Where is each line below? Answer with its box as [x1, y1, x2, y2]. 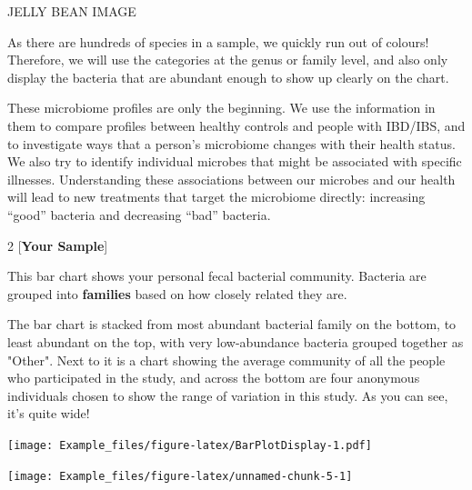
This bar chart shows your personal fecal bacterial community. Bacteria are [7, 266, 427, 285]
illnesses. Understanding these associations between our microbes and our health [7, 169, 456, 188]
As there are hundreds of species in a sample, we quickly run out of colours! [7, 32, 429, 51]
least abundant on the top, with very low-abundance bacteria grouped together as [7, 332, 464, 351]
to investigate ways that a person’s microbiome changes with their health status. [7, 134, 456, 153]
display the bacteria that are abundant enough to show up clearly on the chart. [7, 67, 449, 86]
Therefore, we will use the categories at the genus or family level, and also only [7, 50, 448, 69]
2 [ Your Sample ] [7, 235, 108, 255]
